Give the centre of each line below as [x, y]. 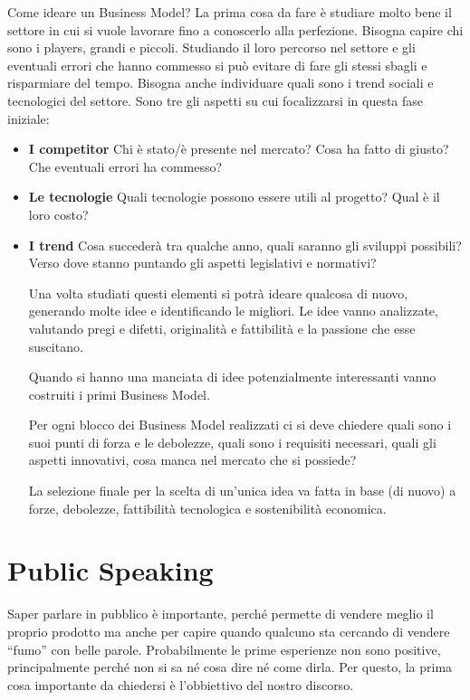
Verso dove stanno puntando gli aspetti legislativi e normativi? [202, 263]
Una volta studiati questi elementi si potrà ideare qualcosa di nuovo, [218, 293]
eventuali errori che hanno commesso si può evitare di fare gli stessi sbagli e [217, 65]
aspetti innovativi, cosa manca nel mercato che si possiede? [192, 460]
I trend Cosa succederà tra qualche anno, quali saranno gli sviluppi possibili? [245, 245]
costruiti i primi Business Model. [119, 394]
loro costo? [58, 214]
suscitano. [56, 346]
